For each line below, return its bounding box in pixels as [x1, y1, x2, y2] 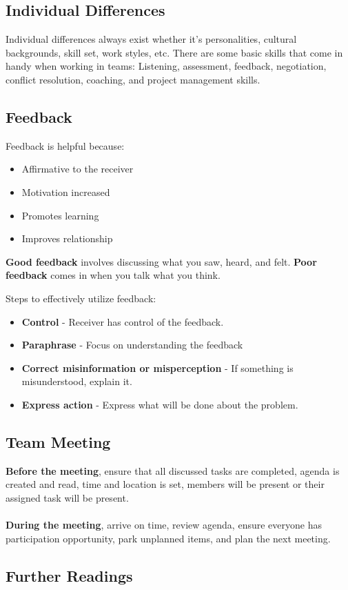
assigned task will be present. [6, 490, 129, 504]
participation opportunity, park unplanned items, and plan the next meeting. [6, 531, 331, 545]
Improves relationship [21, 231, 113, 246]
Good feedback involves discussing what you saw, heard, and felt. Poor [6, 254, 317, 268]
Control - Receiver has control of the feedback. [21, 314, 224, 328]
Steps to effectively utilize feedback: [6, 291, 156, 305]
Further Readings [6, 564, 133, 586]
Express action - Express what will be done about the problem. [21, 397, 298, 411]
